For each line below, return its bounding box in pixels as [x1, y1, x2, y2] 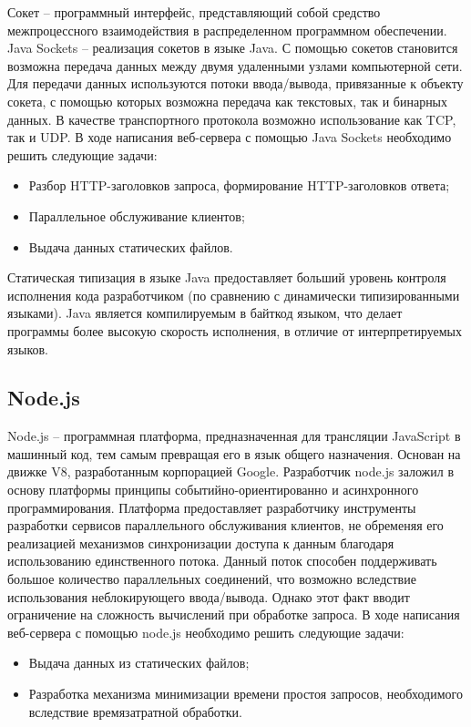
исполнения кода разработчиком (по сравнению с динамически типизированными [7, 285, 460, 304]
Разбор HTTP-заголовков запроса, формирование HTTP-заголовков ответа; [28, 176, 450, 195]
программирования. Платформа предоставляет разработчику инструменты [7, 497, 416, 517]
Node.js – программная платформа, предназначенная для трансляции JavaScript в [7, 426, 461, 445]
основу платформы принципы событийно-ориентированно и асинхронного [7, 480, 419, 499]
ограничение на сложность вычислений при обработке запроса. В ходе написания [7, 605, 460, 624]
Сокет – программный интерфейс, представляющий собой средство [7, 3, 381, 21]
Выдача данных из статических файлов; [28, 653, 250, 672]
